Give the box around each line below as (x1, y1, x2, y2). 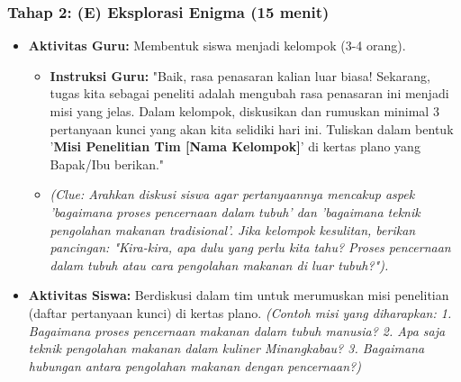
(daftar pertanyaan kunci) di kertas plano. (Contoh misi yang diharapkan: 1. (28, 303, 452, 322)
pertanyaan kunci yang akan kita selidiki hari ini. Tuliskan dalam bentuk (50, 119, 454, 138)
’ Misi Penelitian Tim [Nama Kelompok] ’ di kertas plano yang (50, 137, 420, 156)
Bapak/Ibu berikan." (50, 154, 165, 173)
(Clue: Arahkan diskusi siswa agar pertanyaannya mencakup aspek (50, 185, 415, 204)
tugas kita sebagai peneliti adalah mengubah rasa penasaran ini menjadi (50, 84, 449, 103)
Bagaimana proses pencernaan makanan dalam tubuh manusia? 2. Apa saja (28, 321, 446, 340)
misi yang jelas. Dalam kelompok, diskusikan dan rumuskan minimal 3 (50, 102, 439, 120)
